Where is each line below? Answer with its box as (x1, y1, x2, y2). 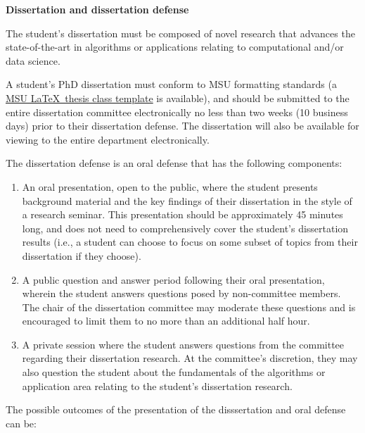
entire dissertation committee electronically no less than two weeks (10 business (6, 104, 348, 119)
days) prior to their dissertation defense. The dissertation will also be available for (6, 118, 359, 133)
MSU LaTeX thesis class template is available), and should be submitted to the (6, 90, 350, 105)
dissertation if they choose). (22, 248, 141, 263)
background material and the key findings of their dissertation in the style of (22, 193, 352, 208)
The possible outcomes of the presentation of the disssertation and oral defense (6, 402, 346, 417)
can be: (6, 415, 37, 430)
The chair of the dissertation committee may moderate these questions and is (22, 299, 356, 314)
